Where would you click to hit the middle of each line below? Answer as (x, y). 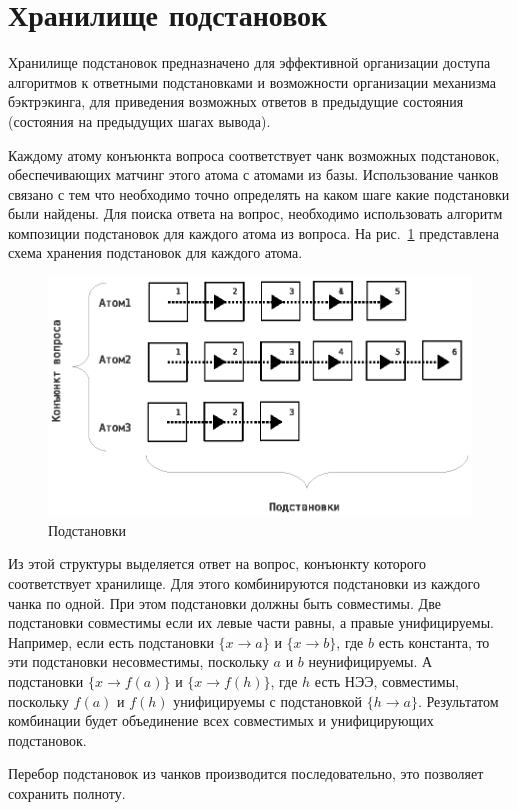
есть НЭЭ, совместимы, (386, 680)
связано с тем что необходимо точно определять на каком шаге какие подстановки (259, 193)
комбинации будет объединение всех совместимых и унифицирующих (221, 720)
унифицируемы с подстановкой (268, 700)
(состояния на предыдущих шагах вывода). (139, 120)
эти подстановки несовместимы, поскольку (138, 661)
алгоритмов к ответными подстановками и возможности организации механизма (252, 81)
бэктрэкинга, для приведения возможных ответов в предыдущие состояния (236, 101)
